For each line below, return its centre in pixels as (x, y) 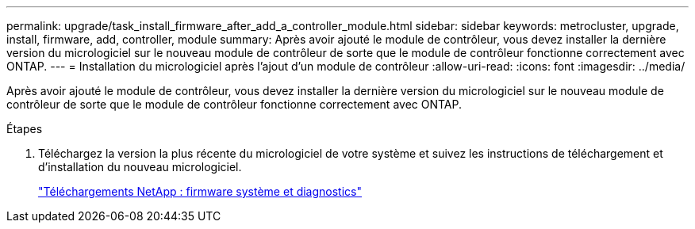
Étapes (25, 129)
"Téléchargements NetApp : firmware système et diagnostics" (200, 191)
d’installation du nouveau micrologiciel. (140, 167)
